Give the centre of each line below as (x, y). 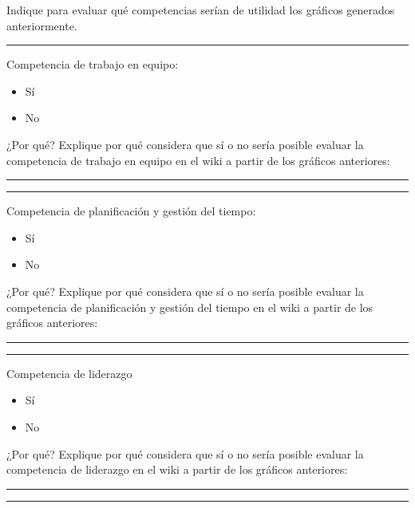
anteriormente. (42, 25)
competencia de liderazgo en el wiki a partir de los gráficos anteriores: (177, 469)
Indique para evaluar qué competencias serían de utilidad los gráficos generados (201, 10)
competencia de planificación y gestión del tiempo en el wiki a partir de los (190, 307)
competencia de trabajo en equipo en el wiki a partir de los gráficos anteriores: (198, 160)
